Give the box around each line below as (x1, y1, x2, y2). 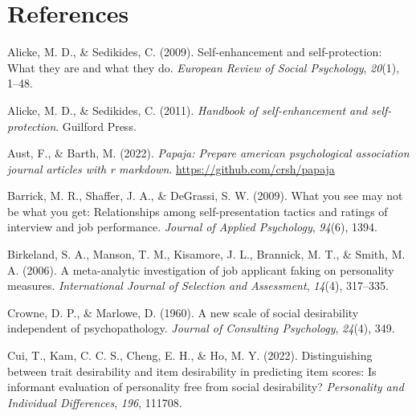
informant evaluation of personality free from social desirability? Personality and (7, 378, 404, 395)
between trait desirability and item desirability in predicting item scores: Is (7, 362, 377, 379)
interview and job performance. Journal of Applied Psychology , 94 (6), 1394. (7, 218, 377, 235)
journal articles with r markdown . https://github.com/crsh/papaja (7, 160, 335, 177)
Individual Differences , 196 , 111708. (7, 394, 182, 410)
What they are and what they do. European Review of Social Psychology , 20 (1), (7, 59, 400, 75)
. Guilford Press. (55, 117, 137, 134)
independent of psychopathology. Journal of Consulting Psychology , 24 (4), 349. (7, 320, 395, 336)
